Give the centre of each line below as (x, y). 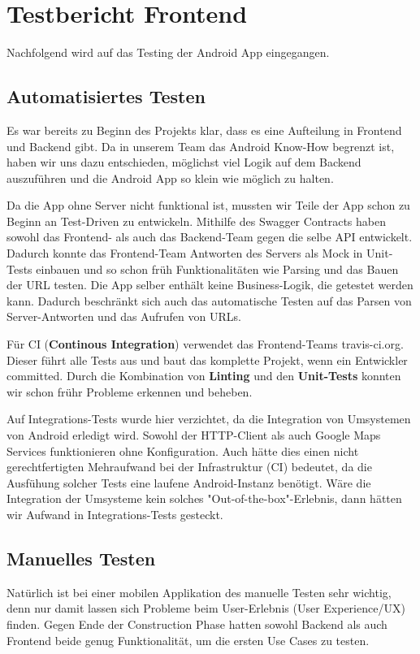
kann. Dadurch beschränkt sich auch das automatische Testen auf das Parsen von (209, 300)
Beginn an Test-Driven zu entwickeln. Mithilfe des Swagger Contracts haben (196, 221)
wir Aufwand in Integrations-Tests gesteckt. (115, 514)
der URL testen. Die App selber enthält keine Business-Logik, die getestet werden (210, 285)
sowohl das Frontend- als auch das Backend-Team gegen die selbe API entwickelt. (210, 237)
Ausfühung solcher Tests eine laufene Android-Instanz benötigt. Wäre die (189, 482)
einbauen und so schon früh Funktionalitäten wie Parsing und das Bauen (217, 269)
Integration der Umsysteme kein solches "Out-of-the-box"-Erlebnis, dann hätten (204, 498)
